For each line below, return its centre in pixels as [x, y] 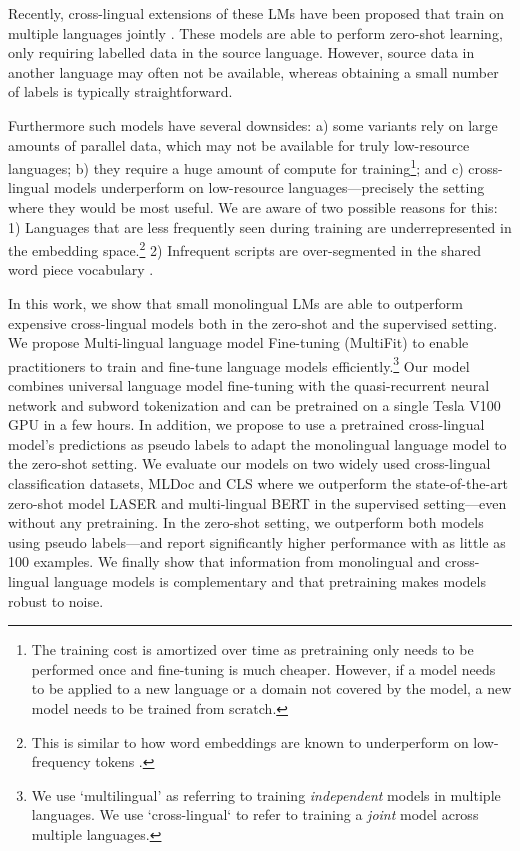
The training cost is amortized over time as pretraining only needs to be [252, 649]
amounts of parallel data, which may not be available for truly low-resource [239, 144]
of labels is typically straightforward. [120, 91]
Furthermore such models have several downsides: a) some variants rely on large [253, 124]
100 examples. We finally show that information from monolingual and [224, 561]
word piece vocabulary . [81, 269]
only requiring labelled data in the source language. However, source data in [241, 52]
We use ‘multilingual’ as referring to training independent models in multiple [266, 794]
